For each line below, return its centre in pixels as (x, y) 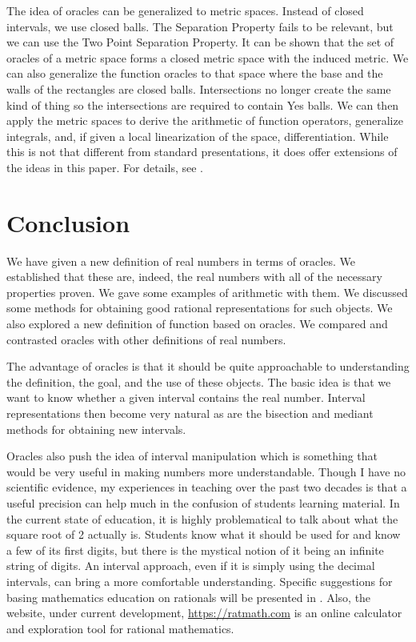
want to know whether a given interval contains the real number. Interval (186, 397)
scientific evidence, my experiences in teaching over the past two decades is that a (207, 487)
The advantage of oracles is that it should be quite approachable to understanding (208, 366)
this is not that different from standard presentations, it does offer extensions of (202, 152)
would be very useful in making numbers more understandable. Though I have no (206, 471)
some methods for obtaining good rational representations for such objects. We (200, 308)
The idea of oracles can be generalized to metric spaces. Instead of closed (185, 10)
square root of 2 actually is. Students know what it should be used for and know (204, 534)
